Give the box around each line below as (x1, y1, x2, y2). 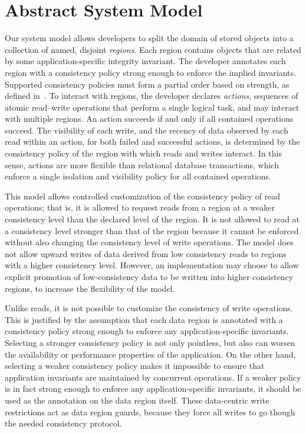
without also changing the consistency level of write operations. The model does (5, 236, 294, 248)
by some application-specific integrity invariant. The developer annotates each (5, 55, 286, 67)
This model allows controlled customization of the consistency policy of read (5, 189, 281, 202)
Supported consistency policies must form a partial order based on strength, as (5, 78, 289, 90)
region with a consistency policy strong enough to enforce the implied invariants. (5, 66, 296, 78)
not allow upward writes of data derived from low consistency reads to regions (5, 247, 287, 259)
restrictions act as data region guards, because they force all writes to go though (5, 405, 295, 418)
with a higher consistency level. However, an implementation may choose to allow (5, 259, 299, 271)
